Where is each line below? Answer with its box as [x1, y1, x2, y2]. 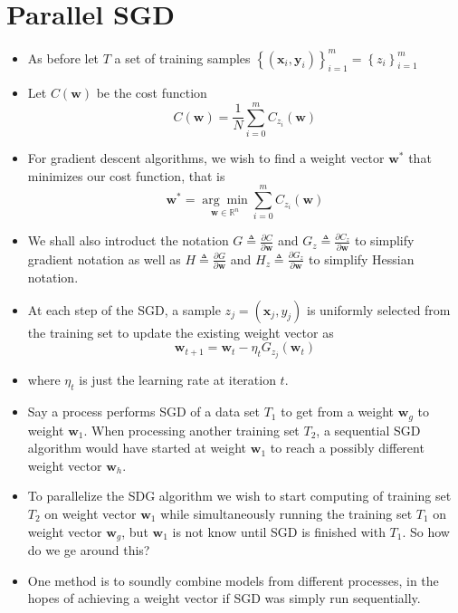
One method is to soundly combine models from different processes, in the [27, 570, 439, 589]
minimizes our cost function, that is [27, 166, 225, 185]
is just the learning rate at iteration [79, 370, 276, 389]
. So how [402, 522, 450, 541]
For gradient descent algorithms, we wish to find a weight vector [27, 148, 385, 168]
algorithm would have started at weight [27, 438, 247, 457]
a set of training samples [114, 48, 251, 67]
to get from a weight [281, 402, 395, 421]
